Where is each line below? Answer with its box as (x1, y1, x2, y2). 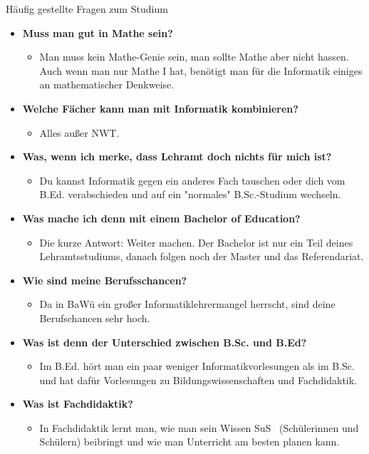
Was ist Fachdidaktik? (22, 396, 133, 411)
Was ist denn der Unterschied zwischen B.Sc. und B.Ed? (22, 334, 307, 349)
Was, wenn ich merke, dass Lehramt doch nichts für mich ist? (22, 149, 332, 164)
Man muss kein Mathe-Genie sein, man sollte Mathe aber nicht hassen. (39, 49, 349, 64)
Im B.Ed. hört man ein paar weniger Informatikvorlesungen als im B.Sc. (39, 358, 355, 373)
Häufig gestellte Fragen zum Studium (6, 1, 168, 16)
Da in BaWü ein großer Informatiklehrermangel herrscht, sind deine (39, 296, 336, 311)
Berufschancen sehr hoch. (39, 310, 150, 325)
